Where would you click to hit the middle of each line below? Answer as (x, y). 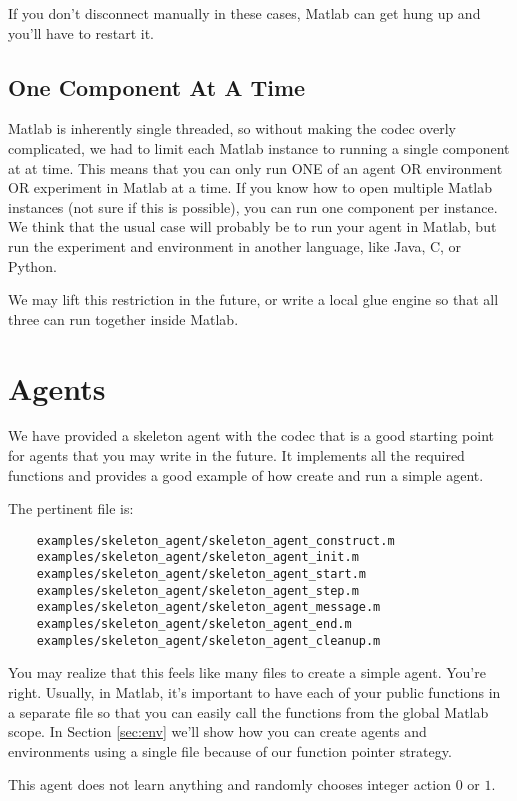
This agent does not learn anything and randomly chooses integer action (229, 784)
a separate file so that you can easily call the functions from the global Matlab (248, 711)
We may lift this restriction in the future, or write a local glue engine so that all (253, 299)
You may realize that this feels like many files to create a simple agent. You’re (247, 672)
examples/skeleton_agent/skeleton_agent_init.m (197, 557)
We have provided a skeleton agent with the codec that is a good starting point (251, 435)
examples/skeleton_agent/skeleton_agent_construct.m (215, 540)
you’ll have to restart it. (81, 32)
